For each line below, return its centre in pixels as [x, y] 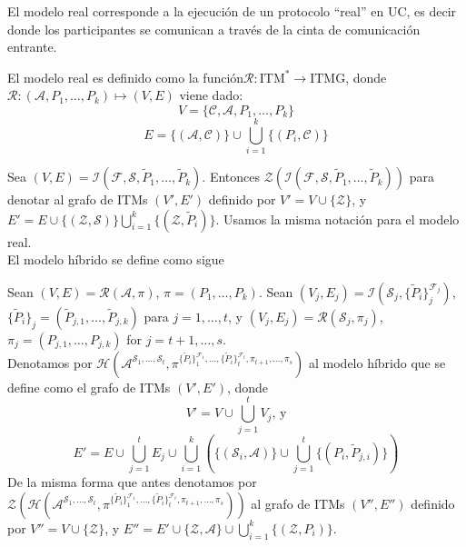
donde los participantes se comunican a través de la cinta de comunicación [214, 29]
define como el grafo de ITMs [89, 387]
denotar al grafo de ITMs [78, 199]
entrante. [32, 47]
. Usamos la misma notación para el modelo [337, 219]
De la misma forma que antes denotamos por [132, 482]
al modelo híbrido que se [377, 362]
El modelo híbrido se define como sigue [116, 259]
